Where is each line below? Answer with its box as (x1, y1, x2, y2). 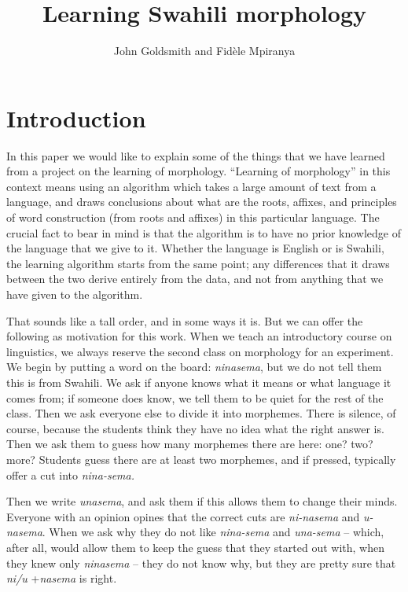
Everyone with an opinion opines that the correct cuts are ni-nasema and (6, 508, 360, 524)
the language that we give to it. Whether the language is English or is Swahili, (6, 240, 384, 256)
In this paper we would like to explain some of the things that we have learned (6, 147, 385, 164)
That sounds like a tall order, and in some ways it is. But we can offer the (6, 312, 363, 329)
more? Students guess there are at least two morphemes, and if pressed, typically (6, 450, 396, 467)
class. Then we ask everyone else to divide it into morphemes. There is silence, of (6, 405, 396, 421)
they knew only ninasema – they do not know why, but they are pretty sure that (6, 554, 396, 571)
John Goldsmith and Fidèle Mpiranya (113, 42, 296, 59)
